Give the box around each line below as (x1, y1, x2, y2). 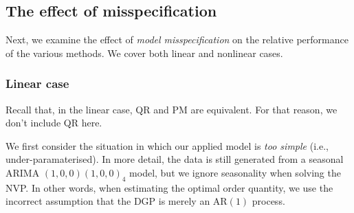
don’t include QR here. (5, 115, 102, 130)
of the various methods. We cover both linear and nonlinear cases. (5, 45, 283, 60)
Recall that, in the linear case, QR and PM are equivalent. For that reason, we (5, 102, 338, 116)
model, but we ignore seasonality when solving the (129, 165, 341, 179)
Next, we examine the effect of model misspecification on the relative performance (5, 32, 349, 47)
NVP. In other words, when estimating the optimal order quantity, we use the (5, 180, 333, 194)
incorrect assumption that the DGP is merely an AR (5, 194, 228, 208)
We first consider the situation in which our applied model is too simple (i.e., (5, 138, 329, 153)
